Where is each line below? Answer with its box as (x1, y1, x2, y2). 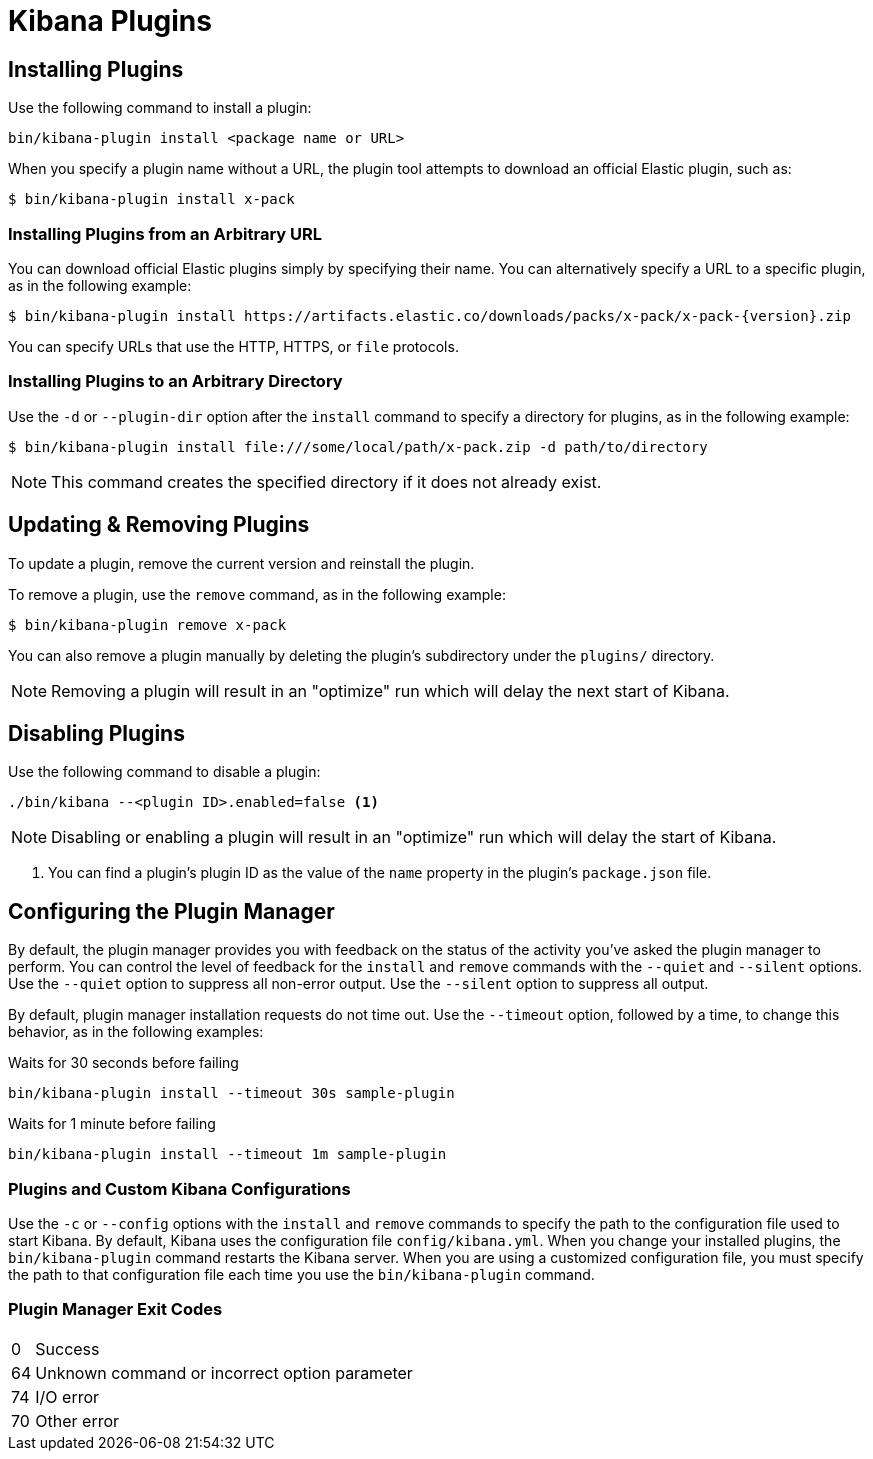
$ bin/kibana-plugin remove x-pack (8, 616, 287, 633)
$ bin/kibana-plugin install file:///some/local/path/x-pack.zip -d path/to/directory (8, 438, 708, 455)
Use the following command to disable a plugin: (8, 763, 321, 781)
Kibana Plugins (8, 4, 212, 38)
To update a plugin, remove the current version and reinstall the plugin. (8, 554, 475, 572)
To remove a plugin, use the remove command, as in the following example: (8, 585, 506, 603)
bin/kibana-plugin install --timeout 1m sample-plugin (8, 1146, 447, 1163)
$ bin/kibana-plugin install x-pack (8, 191, 295, 208)
